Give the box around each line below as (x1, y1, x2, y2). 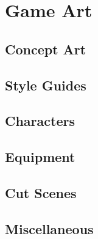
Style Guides (5, 75, 86, 94)
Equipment (5, 147, 75, 166)
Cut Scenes (5, 183, 77, 202)
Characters (5, 111, 75, 130)
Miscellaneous (5, 219, 94, 238)
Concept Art (5, 39, 86, 58)
